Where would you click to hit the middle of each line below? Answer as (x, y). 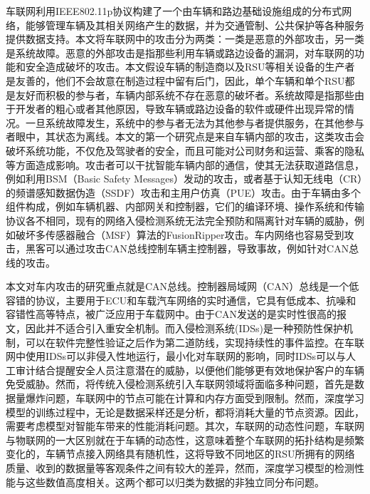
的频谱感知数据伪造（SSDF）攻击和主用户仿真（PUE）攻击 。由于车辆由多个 (183, 192)
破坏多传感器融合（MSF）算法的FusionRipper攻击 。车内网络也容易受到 (180, 234)
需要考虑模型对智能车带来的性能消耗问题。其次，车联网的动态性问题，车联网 (185, 426)
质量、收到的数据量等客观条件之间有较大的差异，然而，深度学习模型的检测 (180, 468)
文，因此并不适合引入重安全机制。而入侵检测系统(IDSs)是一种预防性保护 (174, 328)
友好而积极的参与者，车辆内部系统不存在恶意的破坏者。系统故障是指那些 (185, 94)
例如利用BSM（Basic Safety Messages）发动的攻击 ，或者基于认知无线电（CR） (184, 179)
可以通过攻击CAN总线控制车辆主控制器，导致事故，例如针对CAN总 (202, 248)
